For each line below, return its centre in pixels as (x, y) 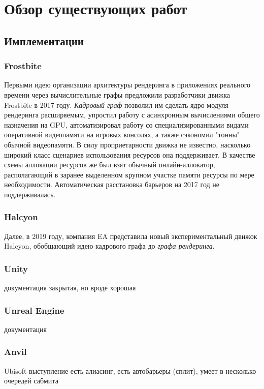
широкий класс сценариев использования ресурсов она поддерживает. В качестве (130, 154)
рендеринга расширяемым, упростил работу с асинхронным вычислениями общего (132, 115)
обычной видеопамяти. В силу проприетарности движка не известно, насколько (127, 144)
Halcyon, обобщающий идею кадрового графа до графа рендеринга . (109, 246)
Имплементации (44, 40)
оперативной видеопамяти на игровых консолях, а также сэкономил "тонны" (122, 134)
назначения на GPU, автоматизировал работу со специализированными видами (126, 124)
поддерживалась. (30, 194)
